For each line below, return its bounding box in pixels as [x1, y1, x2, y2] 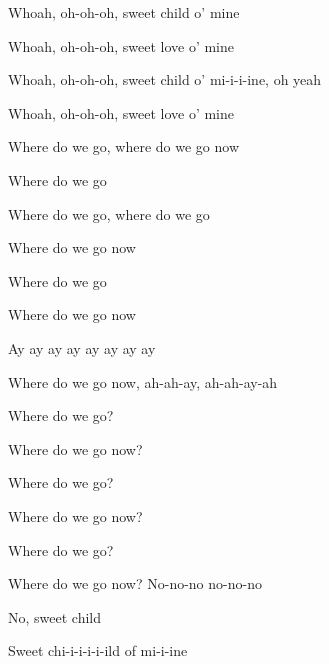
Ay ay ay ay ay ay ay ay [8, 337, 156, 358]
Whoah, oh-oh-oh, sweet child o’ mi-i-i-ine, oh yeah [8, 69, 322, 90]
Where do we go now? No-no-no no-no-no [8, 573, 262, 594]
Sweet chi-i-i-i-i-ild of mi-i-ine [8, 640, 188, 661]
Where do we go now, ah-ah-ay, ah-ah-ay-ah [8, 371, 278, 392]
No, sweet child [8, 606, 102, 627]
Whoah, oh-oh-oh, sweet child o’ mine [8, 2, 240, 22]
